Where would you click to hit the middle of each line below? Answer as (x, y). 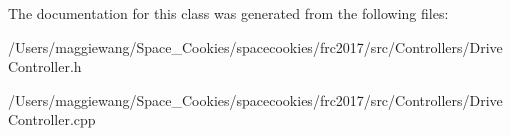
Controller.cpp (52, 119)
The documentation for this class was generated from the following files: (228, 13)
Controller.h (45, 66)
